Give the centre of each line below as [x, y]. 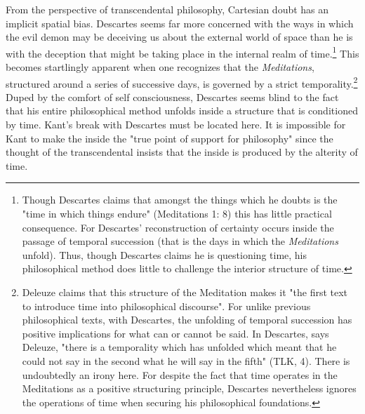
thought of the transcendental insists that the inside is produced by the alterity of [182, 152]
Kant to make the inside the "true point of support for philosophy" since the [170, 138]
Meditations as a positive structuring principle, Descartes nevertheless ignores [189, 388]
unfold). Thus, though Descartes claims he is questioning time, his [165, 254]
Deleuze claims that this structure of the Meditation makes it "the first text [185, 292]
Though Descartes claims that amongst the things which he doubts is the [180, 200]
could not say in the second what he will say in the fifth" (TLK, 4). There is [186, 360]
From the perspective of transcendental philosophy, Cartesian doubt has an [167, 9]
